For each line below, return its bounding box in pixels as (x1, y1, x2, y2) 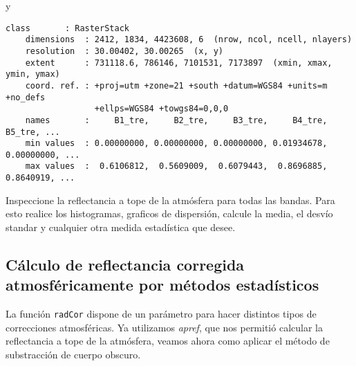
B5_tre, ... (6, 127, 60, 137)
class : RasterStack (6, 23, 129, 33)
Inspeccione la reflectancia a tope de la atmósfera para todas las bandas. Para (6, 192, 335, 207)
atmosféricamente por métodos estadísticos (6, 274, 319, 295)
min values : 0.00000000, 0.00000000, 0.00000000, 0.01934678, (25, 138, 328, 149)
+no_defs (6, 92, 46, 102)
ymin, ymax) (6, 69, 60, 80)
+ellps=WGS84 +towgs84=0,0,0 (94, 104, 229, 114)
